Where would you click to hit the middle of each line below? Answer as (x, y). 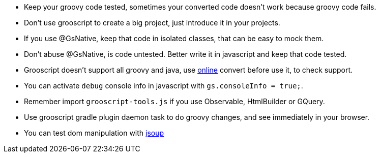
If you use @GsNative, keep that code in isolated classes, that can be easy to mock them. (174, 38)
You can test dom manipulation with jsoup (94, 133)
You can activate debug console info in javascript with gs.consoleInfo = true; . (164, 86)
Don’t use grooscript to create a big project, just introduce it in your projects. (152, 23)
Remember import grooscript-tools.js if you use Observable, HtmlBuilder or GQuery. (174, 101)
